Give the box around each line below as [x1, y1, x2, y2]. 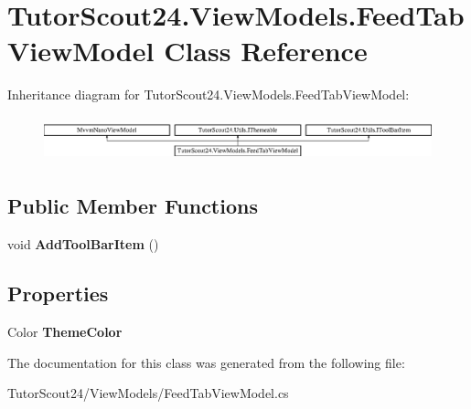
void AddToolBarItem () [7, 235, 159, 254]
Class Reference [164, 32, 368, 69]
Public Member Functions [7, 192, 258, 220]
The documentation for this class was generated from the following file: [7, 352, 405, 372]
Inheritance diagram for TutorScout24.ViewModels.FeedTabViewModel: [7, 85, 410, 104]
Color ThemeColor [7, 322, 123, 341]
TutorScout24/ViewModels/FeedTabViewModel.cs [7, 383, 289, 403]
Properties [7, 279, 109, 308]
